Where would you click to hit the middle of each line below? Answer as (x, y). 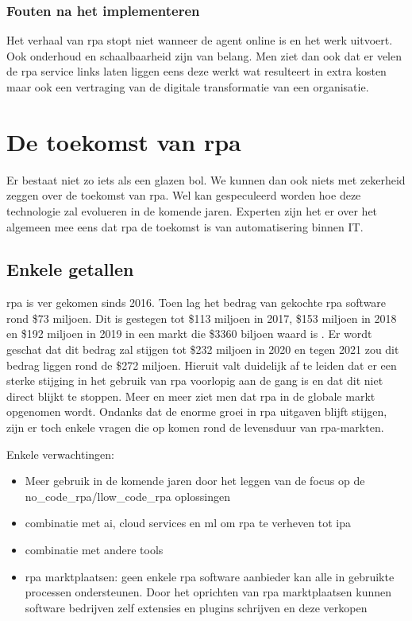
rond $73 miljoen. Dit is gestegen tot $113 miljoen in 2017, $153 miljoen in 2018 (202, 318)
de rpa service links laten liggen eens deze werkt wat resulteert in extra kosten (196, 71)
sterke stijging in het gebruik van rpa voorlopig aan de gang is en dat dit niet (195, 380)
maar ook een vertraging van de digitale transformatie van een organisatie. (188, 87)
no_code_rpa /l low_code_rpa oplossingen (127, 496)
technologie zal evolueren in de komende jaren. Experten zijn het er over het (192, 210)
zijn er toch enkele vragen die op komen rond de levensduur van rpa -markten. (195, 427)
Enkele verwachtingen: (60, 454)
